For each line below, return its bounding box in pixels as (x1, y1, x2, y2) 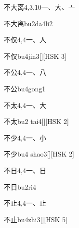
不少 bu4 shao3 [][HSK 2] (4, 149, 74, 159)
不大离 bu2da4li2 (4, 18, 53, 28)
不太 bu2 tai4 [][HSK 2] (4, 116, 69, 126)
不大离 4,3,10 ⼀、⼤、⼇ (4, 2, 75, 12)
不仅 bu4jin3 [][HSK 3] (4, 51, 66, 61)
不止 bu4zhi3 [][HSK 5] (4, 214, 67, 224)
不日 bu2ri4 (4, 181, 36, 192)
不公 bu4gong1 (4, 83, 46, 93)
